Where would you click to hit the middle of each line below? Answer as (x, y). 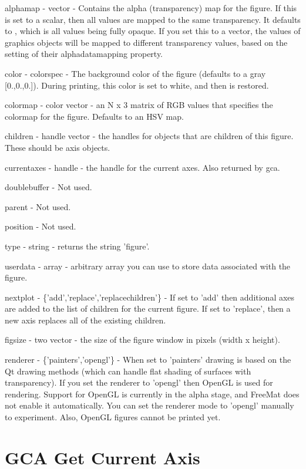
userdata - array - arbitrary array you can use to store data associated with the (148, 266)
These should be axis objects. (58, 147)
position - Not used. (41, 226)
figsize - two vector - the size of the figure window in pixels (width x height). (142, 340)
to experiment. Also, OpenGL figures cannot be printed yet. (113, 417)
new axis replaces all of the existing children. (85, 320)
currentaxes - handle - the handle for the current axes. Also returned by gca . (142, 167)
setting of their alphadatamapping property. (84, 54)
